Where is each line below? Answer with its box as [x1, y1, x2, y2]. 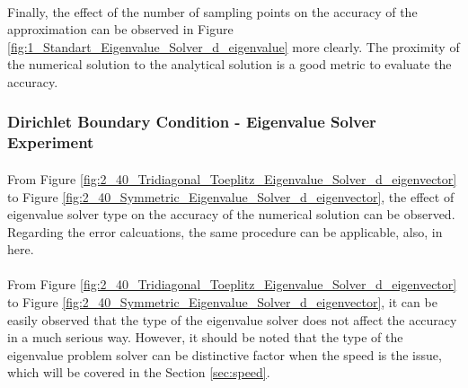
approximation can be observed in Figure [7, 20, 234, 39]
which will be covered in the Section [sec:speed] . [7, 363, 270, 382]
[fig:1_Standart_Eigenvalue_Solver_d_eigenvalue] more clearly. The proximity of [7, 37, 460, 56]
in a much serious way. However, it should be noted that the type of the [7, 328, 403, 347]
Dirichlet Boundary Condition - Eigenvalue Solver [7, 110, 376, 133]
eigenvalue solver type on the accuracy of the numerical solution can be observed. [7, 205, 455, 224]
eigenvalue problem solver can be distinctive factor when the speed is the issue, [7, 345, 442, 364]
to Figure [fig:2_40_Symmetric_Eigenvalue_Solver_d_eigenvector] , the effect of [7, 187, 455, 206]
